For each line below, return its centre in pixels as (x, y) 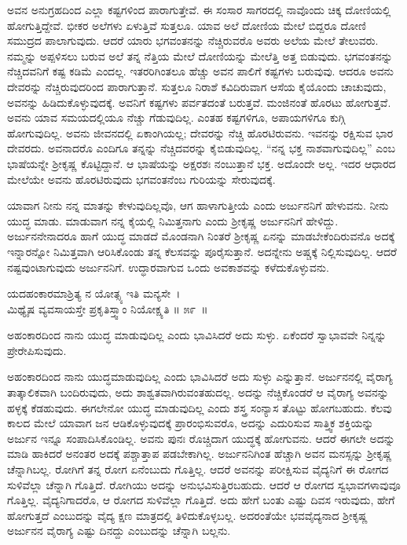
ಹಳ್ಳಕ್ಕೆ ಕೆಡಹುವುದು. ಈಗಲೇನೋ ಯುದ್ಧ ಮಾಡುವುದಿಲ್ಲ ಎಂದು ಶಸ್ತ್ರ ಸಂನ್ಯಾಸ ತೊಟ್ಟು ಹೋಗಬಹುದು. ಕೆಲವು (200, 407)
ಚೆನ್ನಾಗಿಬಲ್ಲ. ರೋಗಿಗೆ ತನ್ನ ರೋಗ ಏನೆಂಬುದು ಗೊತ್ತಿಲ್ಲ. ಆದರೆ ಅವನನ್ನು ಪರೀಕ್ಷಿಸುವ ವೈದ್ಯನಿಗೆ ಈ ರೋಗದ (198, 469)
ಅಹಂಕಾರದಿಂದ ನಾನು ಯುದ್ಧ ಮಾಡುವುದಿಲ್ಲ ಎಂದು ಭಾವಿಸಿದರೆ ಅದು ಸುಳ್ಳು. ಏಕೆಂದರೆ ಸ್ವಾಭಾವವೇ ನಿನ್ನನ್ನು (197, 335)
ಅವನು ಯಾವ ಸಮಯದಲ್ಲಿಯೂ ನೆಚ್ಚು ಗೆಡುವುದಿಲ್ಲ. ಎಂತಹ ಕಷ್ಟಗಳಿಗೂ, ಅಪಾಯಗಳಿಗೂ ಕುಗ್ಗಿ (176, 117)
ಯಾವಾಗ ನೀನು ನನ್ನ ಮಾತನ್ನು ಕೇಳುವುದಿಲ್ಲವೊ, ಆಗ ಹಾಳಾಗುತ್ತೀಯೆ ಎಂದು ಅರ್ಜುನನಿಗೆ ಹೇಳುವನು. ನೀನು (198, 205)
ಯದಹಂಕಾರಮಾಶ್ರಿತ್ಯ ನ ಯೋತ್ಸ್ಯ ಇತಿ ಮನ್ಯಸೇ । (94, 293)
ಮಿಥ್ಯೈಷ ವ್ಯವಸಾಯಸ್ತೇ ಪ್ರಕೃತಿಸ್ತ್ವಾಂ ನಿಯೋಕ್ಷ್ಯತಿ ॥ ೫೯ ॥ (108, 308)
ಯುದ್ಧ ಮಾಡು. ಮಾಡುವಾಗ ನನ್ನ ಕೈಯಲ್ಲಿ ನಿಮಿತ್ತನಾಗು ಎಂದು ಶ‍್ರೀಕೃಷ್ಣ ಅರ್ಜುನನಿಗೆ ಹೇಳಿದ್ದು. (173, 220)
